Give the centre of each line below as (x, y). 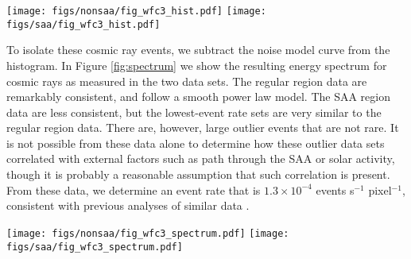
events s (335, 189)
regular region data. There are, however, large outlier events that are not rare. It (203, 128)
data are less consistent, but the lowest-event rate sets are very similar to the (194, 112)
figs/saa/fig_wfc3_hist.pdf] (83, 24)
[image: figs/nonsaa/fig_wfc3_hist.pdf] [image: (136, 11)
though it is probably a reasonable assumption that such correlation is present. (198, 174)
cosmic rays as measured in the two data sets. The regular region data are (187, 81)
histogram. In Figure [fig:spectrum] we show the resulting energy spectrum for (197, 65)
